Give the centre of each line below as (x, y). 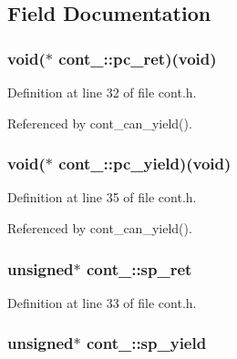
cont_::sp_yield (146, 343)
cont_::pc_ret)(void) (138, 58)
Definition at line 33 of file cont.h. (102, 302)
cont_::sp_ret (139, 268)
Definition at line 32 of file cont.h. (102, 92)
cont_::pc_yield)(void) (145, 164)
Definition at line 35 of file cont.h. (102, 197)
